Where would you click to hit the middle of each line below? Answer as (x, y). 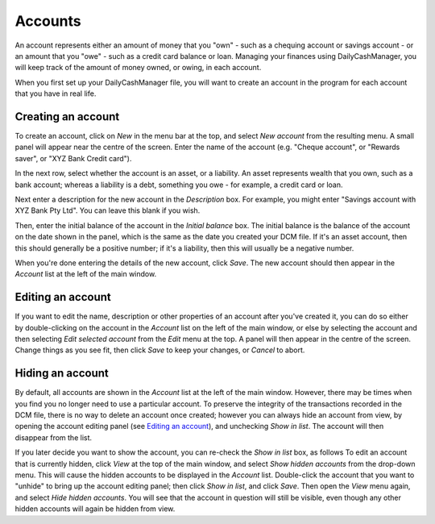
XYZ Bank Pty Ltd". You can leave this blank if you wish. (108, 210)
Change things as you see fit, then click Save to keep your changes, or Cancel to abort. (160, 350)
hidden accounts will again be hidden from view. (95, 509)
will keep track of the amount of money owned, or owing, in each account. (138, 68)
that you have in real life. (56, 94)
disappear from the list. (54, 437)
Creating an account (67, 116)
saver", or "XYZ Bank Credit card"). (73, 158)
